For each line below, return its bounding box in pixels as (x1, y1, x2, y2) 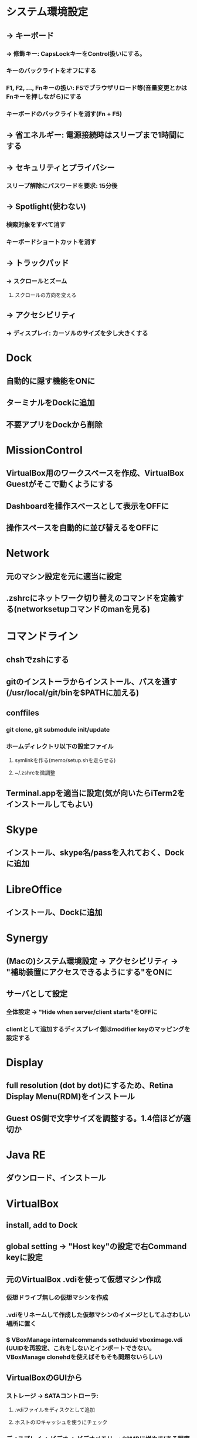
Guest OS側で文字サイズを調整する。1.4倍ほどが (6, 1113, 184, 1124)
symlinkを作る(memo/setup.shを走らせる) (14, 757, 116, 764)
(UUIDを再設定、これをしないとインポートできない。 (6, 1344, 155, 1352)
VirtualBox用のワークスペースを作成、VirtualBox (6, 468, 184, 478)
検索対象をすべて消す (6, 221, 66, 229)
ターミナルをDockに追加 (6, 398, 95, 408)
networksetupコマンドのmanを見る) (16, 604, 151, 614)
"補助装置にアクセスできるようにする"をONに (6, 967, 173, 977)
